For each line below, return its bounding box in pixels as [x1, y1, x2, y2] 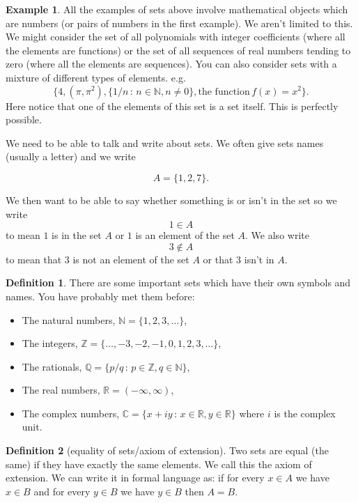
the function [198, 86, 250, 97]
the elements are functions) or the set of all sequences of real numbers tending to [6, 42, 351, 57]
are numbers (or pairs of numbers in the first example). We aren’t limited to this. [6, 15, 353, 30]
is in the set [52, 228, 102, 242]
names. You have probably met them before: [6, 288, 195, 303]
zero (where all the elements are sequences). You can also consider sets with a [6, 56, 337, 71]
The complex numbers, [22, 405, 120, 420]
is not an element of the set [72, 251, 189, 266]
